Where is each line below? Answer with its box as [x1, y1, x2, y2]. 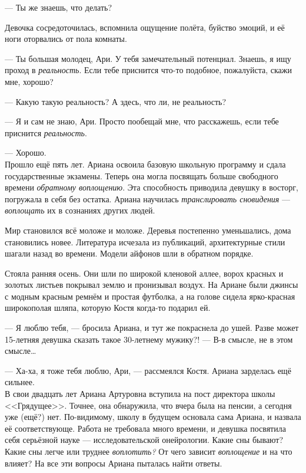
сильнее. [5, 376, 35, 388]
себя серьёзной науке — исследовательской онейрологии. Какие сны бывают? [5, 433, 284, 446]
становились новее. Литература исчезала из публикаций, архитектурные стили [5, 235, 285, 248]
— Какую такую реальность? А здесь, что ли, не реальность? [5, 95, 227, 107]
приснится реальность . [5, 126, 87, 139]
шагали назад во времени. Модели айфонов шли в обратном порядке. [5, 247, 254, 260]
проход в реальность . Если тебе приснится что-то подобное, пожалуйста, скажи [5, 64, 292, 76]
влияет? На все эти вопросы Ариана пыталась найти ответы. [5, 456, 222, 469]
